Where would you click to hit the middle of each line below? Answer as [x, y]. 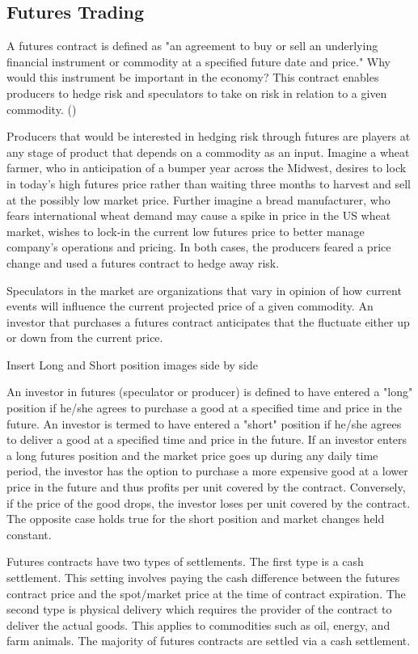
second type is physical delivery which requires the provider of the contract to [199, 609]
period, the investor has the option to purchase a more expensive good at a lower [207, 471]
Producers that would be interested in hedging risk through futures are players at [209, 136]
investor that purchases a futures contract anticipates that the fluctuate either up [208, 321]
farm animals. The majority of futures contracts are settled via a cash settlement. [209, 641]
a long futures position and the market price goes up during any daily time [192, 455]
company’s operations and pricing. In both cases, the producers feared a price [199, 247]
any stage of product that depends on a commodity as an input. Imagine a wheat [208, 152]
